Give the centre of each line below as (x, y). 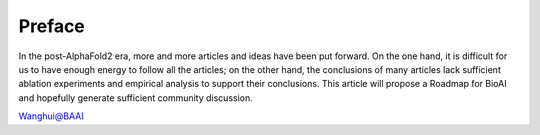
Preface (51, 26)
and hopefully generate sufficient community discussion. (136, 97)
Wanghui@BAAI (51, 116)
